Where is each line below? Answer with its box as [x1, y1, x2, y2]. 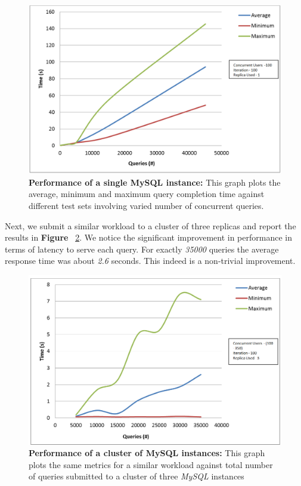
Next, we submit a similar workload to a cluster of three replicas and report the [5, 219, 296, 232]
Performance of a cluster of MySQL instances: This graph [29, 447, 265, 459]
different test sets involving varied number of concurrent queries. [29, 199, 264, 211]
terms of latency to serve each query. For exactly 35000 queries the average [5, 242, 279, 255]
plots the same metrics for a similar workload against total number [29, 458, 273, 470]
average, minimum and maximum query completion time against [29, 187, 265, 200]
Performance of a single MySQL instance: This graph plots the [29, 176, 281, 188]
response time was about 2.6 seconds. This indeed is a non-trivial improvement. [5, 254, 296, 267]
